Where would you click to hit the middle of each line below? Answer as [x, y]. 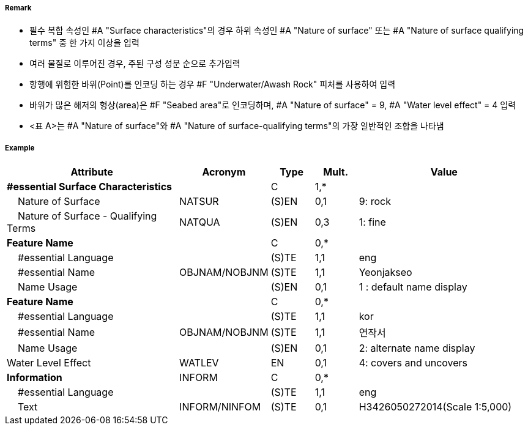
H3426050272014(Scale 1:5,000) [435, 407]
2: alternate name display [417, 348]
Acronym [224, 172]
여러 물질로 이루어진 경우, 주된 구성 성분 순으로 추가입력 [135, 64]
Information [35, 378]
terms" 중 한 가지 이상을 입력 [84, 43]
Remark [18, 8]
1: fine [372, 222]
